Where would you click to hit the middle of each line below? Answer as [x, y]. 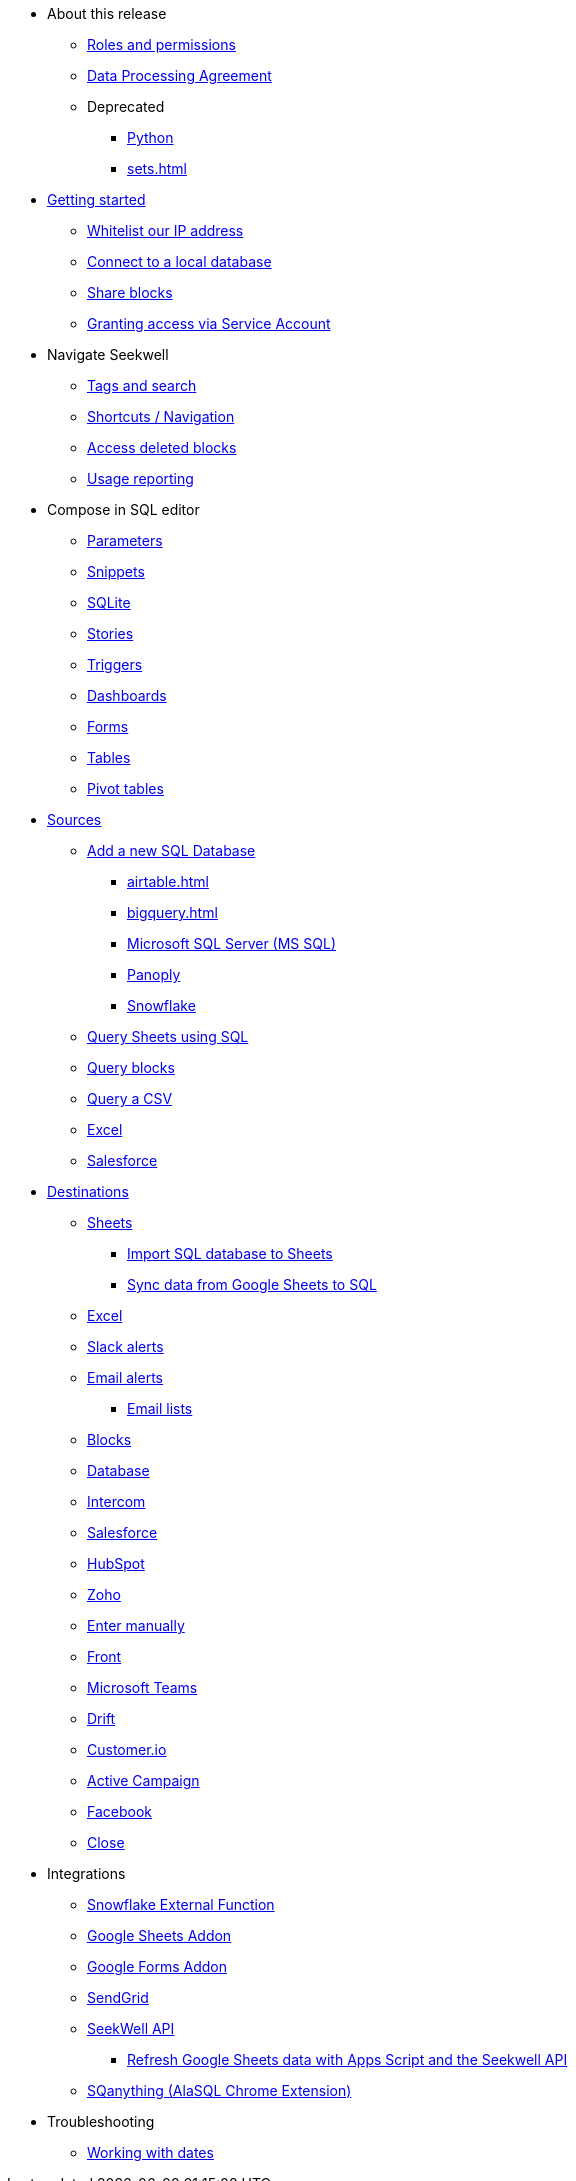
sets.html [157, 168]
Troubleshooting [101, 2121]
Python [150, 137]
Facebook [119, 1811]
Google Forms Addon [157, 1966]
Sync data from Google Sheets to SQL [252, 1284]
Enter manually [136, 1625]
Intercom [116, 1501]
